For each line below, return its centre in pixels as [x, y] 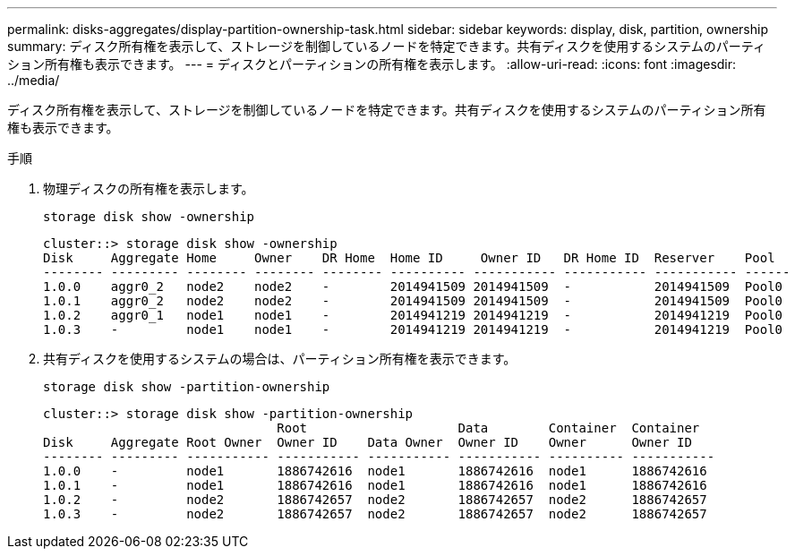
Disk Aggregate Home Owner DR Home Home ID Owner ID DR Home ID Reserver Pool [409, 258]
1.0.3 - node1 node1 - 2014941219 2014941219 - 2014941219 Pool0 [413, 329]
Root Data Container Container [488, 428]
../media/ [34, 80]
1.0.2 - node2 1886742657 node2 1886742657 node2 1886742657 [375, 500]
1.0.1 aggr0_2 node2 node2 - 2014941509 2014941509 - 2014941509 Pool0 [413, 301]
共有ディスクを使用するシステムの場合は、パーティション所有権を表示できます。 [280, 359]
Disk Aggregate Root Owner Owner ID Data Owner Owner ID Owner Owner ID [368, 442]
